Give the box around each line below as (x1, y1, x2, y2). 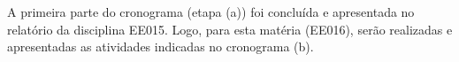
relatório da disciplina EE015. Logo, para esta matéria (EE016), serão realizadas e (7, 19, 453, 38)
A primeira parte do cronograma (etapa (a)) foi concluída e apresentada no (7, 3, 415, 20)
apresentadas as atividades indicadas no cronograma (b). (7, 37, 314, 56)
